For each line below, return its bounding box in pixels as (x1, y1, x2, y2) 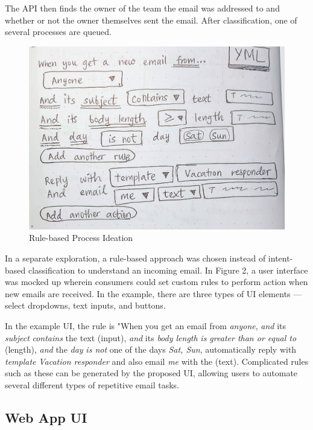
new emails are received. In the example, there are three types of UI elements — (5, 287, 302, 300)
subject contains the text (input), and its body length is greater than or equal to (5, 331, 297, 344)
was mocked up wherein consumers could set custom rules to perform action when (5, 275, 308, 288)
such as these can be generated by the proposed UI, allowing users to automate (5, 367, 298, 379)
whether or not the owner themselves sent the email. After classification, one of (5, 13, 297, 26)
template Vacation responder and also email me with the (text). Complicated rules (5, 355, 309, 367)
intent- (268, 251, 293, 264)
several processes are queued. (5, 25, 112, 38)
